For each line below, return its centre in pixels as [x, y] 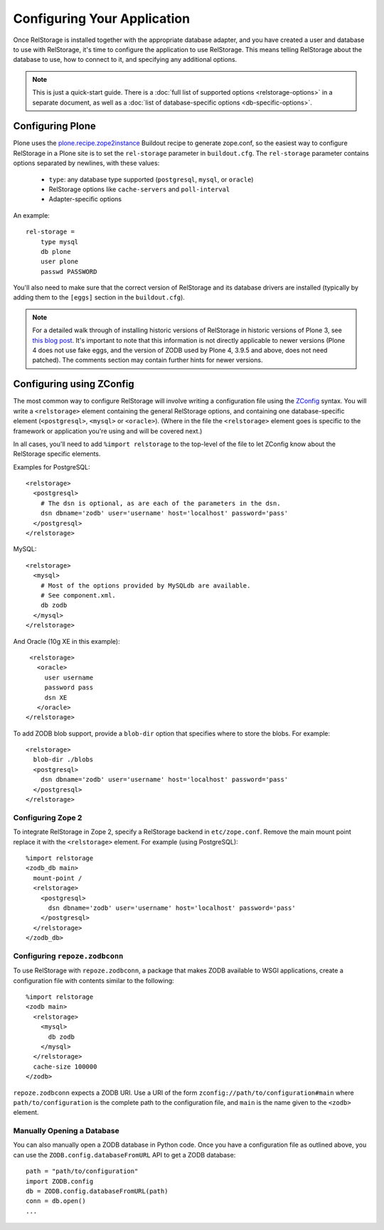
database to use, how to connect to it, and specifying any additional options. [125, 60]
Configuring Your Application [102, 18]
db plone [55, 251]
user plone [59, 262]
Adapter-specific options [85, 199]
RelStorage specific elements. [57, 454]
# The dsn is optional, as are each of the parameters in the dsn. [160, 503]
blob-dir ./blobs [63, 760]
